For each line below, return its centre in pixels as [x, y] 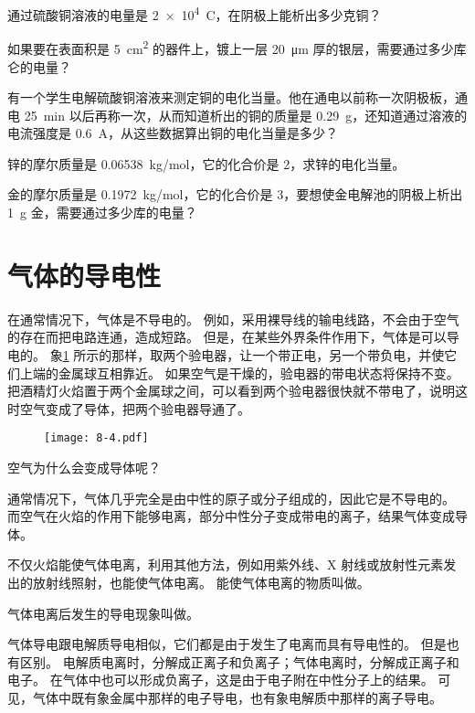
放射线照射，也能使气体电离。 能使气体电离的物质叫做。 [201, 582]
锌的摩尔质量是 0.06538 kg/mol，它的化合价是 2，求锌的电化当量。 [206, 163]
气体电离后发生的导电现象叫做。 [103, 613]
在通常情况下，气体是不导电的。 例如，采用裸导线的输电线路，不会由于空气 [233, 319]
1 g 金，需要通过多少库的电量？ [102, 213]
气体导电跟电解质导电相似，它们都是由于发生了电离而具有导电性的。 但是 [227, 644]
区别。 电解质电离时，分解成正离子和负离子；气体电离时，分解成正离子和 [239, 661]
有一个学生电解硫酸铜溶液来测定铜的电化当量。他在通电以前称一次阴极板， [231, 97]
